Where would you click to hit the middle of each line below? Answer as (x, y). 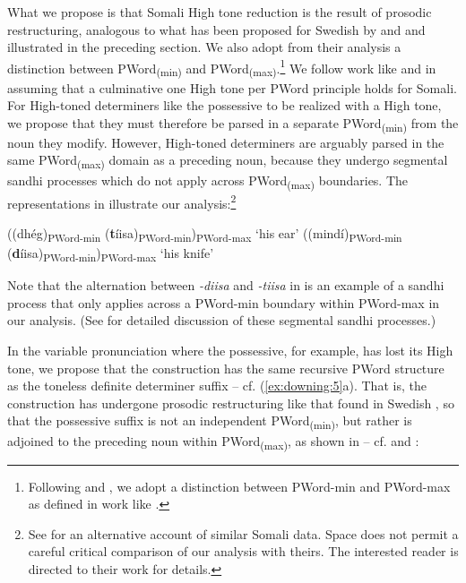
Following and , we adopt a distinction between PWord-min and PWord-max (239, 486)
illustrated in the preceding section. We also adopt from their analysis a (204, 47)
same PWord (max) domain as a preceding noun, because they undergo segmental (228, 161)
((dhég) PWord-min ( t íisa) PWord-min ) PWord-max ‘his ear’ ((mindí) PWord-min (205, 234)
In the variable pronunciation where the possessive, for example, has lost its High (230, 350)
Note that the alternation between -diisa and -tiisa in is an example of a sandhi (226, 285)
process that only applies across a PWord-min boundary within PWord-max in (224, 302)
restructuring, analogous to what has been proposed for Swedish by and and (216, 29)
